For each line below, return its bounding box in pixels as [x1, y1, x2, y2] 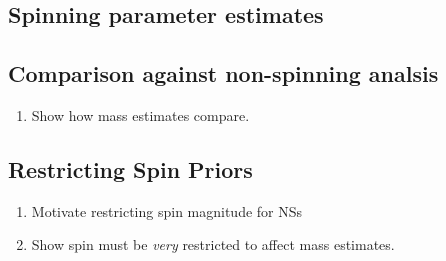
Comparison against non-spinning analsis [8, 58, 439, 89]
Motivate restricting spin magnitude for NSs [31, 200, 303, 221]
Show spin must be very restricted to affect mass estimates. [31, 234, 395, 255]
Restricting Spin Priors [8, 153, 253, 184]
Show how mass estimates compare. [31, 104, 250, 125]
